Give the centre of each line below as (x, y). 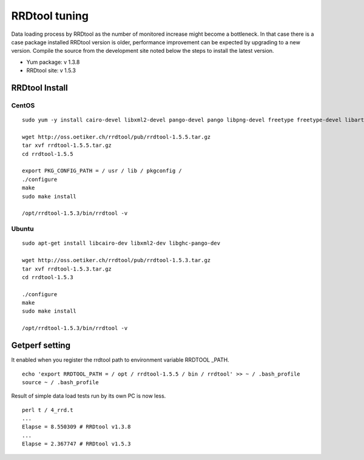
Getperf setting (41, 346)
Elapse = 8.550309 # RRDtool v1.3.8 (76, 427)
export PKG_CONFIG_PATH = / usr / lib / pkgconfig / (102, 171)
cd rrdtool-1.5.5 (48, 154)
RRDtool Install (39, 88)
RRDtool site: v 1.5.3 (51, 70)
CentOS (23, 105)
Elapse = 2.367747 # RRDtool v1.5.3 (76, 444)
